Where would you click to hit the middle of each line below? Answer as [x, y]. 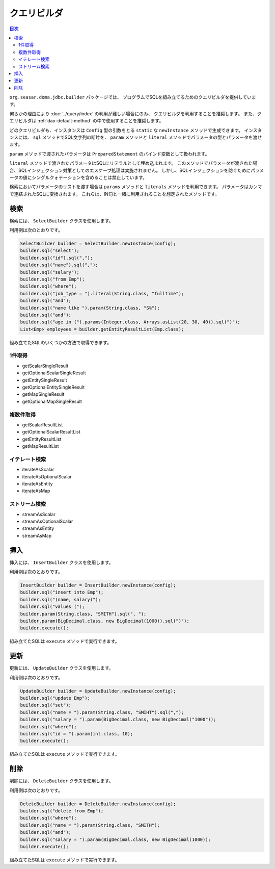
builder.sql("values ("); [52, 607]
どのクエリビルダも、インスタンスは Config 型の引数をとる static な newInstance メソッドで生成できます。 [126, 130]
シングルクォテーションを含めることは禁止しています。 [89, 177]
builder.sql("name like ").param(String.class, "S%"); [90, 308]
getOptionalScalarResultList [51, 432]
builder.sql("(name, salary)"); [61, 599]
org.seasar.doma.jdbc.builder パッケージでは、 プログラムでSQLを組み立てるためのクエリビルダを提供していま [133, 97]
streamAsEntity [38, 528]
